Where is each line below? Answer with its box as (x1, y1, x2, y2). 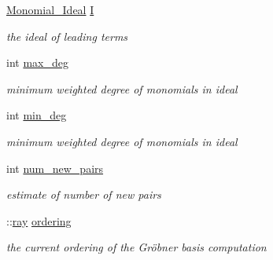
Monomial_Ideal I (6, 2, 94, 17)
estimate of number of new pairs (6, 186, 161, 203)
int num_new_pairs (6, 159, 104, 176)
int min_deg (6, 107, 67, 123)
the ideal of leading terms (6, 27, 128, 44)
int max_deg (6, 54, 68, 71)
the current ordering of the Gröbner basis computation (6, 239, 267, 255)
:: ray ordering (6, 212, 72, 229)
